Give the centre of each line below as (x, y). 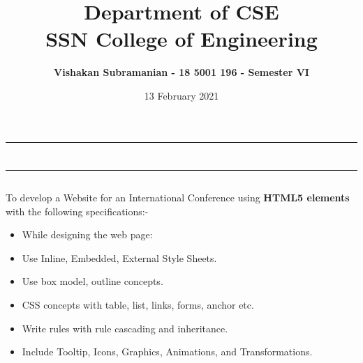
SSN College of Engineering (181, 39)
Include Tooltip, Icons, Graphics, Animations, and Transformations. (167, 352)
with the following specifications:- (77, 211)
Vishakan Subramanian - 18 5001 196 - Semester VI (181, 72)
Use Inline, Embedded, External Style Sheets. (119, 257)
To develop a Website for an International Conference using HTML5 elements (178, 198)
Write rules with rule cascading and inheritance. (125, 328)
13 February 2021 (181, 95)
